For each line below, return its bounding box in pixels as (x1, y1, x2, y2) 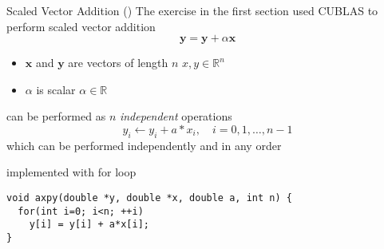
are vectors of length (68, 54, 168, 71)
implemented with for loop (6, 164, 137, 180)
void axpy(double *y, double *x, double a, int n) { (6, 192, 292, 204)
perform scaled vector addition (6, 18, 156, 34)
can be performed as (6, 108, 106, 125)
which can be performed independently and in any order (6, 136, 282, 153)
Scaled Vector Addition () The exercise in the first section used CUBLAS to (6, 2, 378, 18)
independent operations (119, 108, 232, 125)
